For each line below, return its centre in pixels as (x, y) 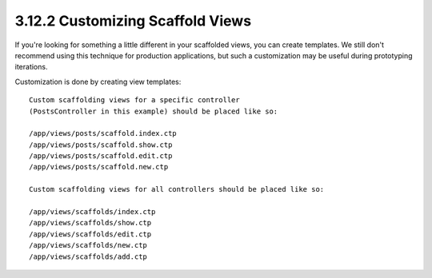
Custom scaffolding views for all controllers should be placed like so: (177, 189)
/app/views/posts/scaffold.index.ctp (103, 133)
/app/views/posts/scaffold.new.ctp (99, 167)
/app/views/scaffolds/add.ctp (88, 256)
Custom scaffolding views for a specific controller (134, 100)
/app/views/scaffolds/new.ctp (88, 245)
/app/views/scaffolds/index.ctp (92, 212)
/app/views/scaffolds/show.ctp (90, 223)
